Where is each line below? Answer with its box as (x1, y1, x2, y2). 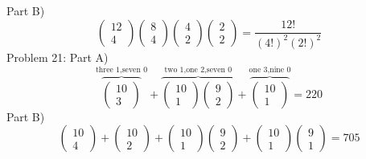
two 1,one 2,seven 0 (164, 65, 232, 74)
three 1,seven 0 (96, 65, 148, 74)
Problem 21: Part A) (6, 48, 109, 65)
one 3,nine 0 (249, 65, 291, 74)
